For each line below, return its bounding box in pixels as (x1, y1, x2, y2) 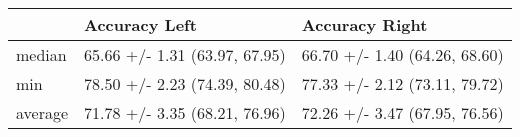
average (16, 101, 69, 124)
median (16, 43, 67, 66)
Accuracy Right (301, 13, 428, 36)
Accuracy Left (84, 13, 197, 36)
